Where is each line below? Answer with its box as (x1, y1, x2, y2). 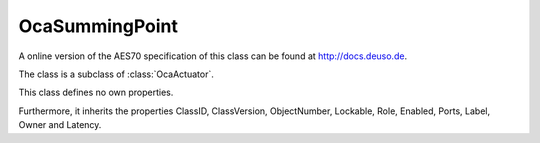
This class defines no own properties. (18, 86, 174, 99)
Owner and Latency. (18, 119, 102, 131)
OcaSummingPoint (18, 15, 179, 37)
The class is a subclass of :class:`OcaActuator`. (18, 68, 214, 80)
